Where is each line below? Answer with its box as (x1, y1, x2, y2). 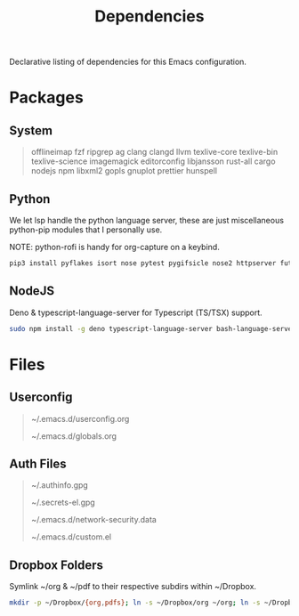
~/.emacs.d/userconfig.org (30, 413, 130, 424)
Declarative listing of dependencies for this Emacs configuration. (9, 56, 247, 68)
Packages (9, 87, 85, 108)
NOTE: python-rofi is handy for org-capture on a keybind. (9, 242, 220, 252)
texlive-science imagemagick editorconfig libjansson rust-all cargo (30, 156, 276, 166)
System (9, 123, 53, 138)
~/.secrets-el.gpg (30, 497, 95, 508)
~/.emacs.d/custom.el (30, 531, 112, 542)
